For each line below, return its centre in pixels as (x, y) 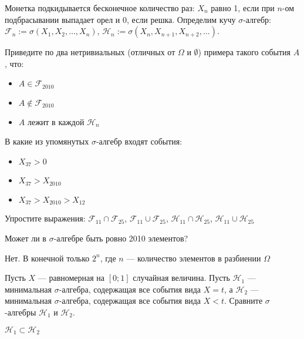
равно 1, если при (243, 8)
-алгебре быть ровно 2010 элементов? (121, 238)
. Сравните (244, 301)
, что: (14, 63)
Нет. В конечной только (47, 258)
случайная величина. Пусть (181, 278)
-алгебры (21, 312)
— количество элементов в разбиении (194, 258)
